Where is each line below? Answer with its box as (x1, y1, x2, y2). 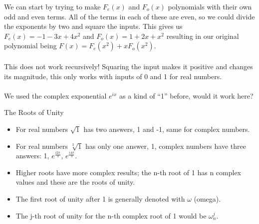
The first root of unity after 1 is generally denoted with (15, 193, 185, 204)
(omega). (194, 193, 221, 204)
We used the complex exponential (4, 90, 107, 101)
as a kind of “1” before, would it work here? (119, 90, 254, 101)
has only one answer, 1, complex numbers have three (85, 140, 246, 151)
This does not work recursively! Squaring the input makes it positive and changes (4, 61, 253, 71)
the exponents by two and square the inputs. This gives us (4, 21, 183, 31)
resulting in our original (166, 30, 239, 41)
